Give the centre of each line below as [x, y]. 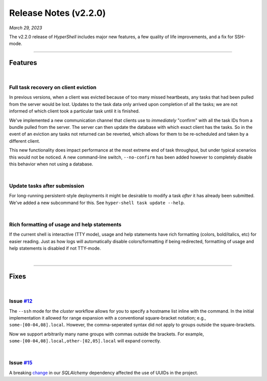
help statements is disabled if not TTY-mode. [55, 248]
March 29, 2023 [25, 28]
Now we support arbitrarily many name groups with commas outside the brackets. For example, [107, 334]
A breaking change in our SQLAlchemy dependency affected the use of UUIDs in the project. [104, 373]
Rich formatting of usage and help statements [65, 224]
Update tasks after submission [47, 186]
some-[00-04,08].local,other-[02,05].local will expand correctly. [85, 341]
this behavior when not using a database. [51, 164]
